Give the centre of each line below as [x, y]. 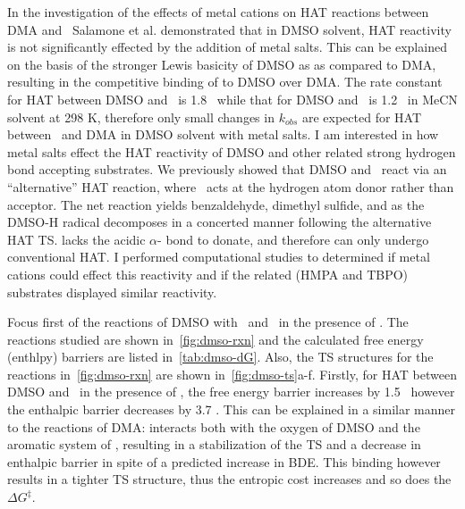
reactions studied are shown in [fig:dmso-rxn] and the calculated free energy [216, 339]
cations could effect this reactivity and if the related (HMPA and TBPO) [208, 274]
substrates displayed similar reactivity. [112, 292]
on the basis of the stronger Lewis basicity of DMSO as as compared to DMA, [222, 64]
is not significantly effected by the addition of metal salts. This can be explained [227, 47]
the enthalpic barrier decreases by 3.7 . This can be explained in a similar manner [232, 409]
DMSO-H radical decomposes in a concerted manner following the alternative [220, 222]
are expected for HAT [362, 117]
